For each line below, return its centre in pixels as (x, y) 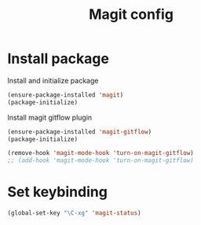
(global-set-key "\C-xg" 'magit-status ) (75, 213)
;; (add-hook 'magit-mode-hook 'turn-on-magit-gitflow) (100, 160)
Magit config (131, 15)
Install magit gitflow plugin (50, 117)
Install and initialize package (53, 80)
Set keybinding (57, 192)
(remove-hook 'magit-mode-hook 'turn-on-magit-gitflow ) (100, 153)
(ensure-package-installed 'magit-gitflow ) (80, 131)
